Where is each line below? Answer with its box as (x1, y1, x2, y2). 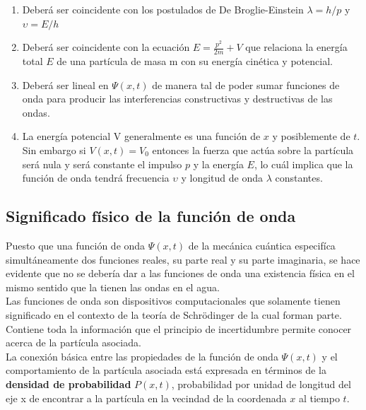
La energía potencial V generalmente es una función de (22, 129, 261, 143)
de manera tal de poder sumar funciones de (152, 77, 340, 92)
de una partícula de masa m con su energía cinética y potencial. (57, 54, 333, 69)
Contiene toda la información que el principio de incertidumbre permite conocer (6, 321, 352, 336)
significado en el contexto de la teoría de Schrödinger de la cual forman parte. (6, 307, 342, 322)
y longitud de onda (181, 170, 263, 185)
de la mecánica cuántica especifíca (188, 238, 336, 252)
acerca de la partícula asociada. (6, 335, 141, 350)
